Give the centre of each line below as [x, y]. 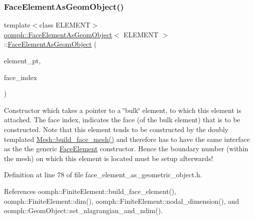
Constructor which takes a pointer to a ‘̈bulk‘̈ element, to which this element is [123, 110]
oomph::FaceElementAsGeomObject [58, 34]
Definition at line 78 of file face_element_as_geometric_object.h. [103, 175]
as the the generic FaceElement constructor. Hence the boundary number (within [126, 149]
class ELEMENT [65, 25]
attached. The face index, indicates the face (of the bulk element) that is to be [122, 120]
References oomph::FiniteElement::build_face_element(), [90, 191]
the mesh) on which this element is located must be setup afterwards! [109, 158]
